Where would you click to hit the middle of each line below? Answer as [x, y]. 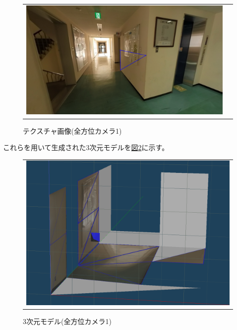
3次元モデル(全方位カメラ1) [67, 321]
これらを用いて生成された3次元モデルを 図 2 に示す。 [86, 147]
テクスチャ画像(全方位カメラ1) [72, 130]
